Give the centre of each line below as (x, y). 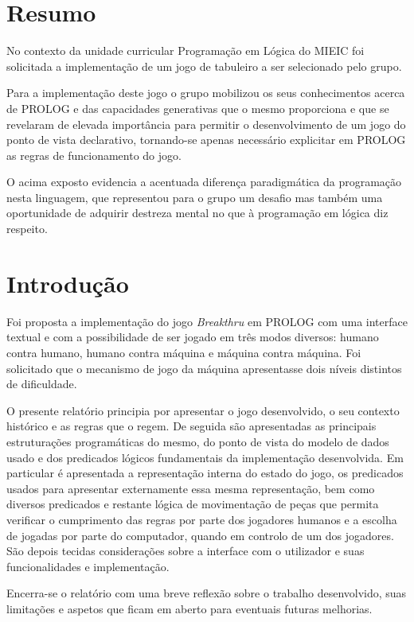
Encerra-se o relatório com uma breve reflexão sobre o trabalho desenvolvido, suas (207, 593)
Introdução (68, 283)
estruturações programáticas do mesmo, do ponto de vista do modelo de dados (198, 441)
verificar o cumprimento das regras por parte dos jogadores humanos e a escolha (202, 519)
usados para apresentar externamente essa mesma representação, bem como (191, 488)
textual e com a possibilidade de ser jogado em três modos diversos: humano (193, 337)
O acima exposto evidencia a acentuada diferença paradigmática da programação (204, 182)
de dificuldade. (42, 384)
